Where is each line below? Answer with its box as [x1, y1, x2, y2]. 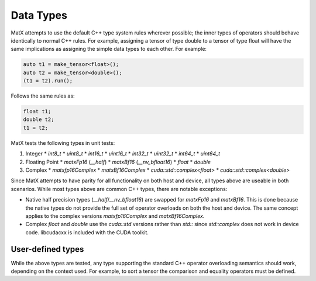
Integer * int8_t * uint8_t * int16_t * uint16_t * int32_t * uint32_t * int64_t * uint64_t [25, 150, 221, 157]
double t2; [23, 116, 54, 123]
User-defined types [11, 244, 84, 254]
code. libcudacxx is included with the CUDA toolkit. [25, 228, 149, 236]
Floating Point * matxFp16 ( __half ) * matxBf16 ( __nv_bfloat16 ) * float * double [25, 158, 211, 165]
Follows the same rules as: [11, 92, 75, 99]
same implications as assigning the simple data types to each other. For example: [11, 46, 207, 53]
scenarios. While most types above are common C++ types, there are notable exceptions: [11, 185, 228, 192]
